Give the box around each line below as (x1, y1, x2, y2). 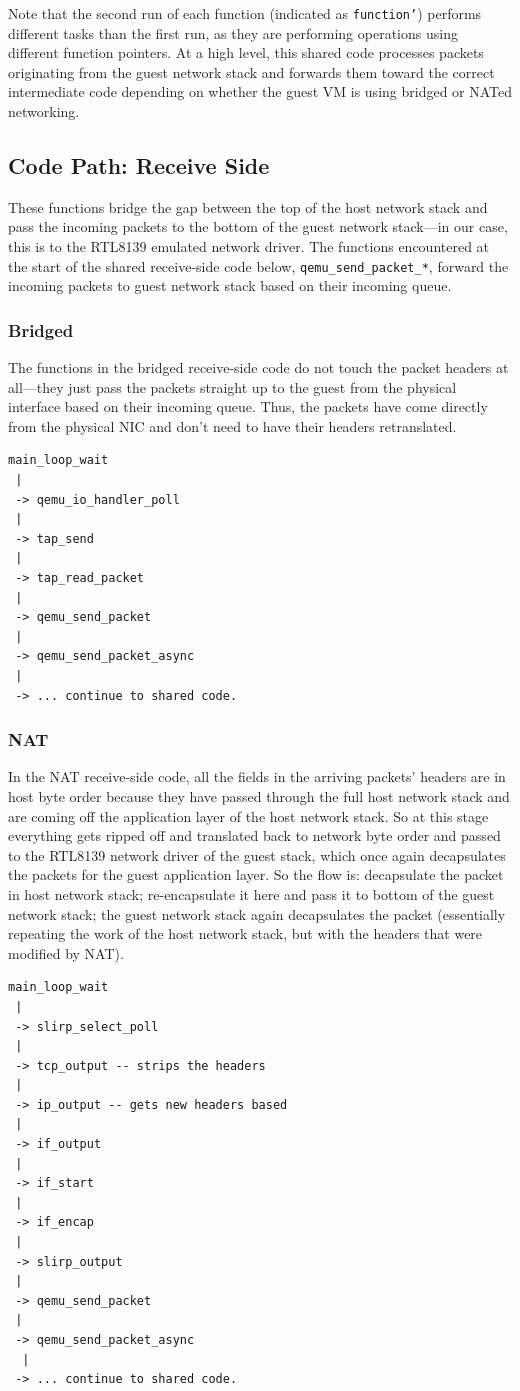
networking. (8, 101, 80, 122)
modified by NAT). (8, 942, 124, 963)
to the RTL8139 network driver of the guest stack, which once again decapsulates (8, 844, 506, 865)
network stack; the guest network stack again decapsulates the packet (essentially (8, 903, 506, 924)
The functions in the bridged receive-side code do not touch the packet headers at (8, 357, 509, 378)
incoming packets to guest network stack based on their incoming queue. (8, 275, 452, 296)
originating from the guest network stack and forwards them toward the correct (8, 61, 495, 82)
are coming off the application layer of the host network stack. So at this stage (8, 805, 489, 826)
